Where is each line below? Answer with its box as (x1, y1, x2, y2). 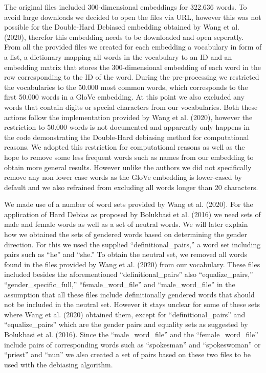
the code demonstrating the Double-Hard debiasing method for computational (4, 131, 249, 142)
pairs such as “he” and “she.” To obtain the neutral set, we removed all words (4, 249, 248, 260)
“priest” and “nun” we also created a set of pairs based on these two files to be (4, 349, 251, 360)
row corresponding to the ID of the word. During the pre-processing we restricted (4, 72, 259, 82)
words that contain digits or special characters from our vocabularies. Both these (4, 101, 258, 112)
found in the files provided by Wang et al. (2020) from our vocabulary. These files (4, 259, 260, 269)
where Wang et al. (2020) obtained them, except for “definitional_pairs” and (4, 309, 246, 319)
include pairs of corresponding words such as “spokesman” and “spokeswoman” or (4, 339, 261, 349)
